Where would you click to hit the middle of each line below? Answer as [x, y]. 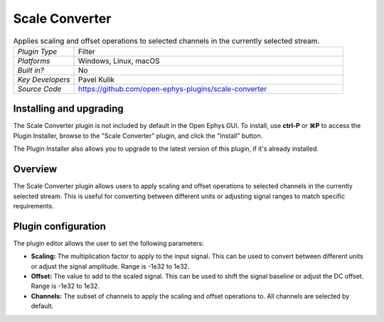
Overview [35, 170]
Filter [86, 51]
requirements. [34, 205]
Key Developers [44, 80]
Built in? [31, 70]
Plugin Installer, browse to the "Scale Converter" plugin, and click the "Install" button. [138, 136]
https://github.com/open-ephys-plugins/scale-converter [172, 89]
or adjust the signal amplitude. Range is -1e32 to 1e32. [110, 266]
